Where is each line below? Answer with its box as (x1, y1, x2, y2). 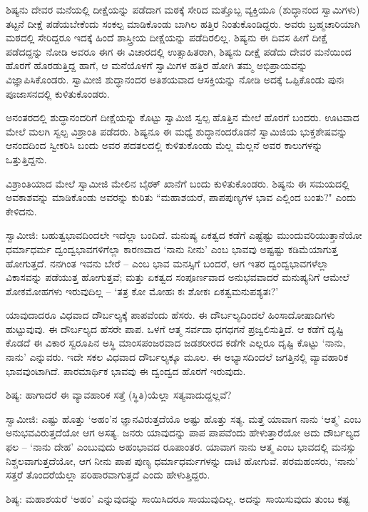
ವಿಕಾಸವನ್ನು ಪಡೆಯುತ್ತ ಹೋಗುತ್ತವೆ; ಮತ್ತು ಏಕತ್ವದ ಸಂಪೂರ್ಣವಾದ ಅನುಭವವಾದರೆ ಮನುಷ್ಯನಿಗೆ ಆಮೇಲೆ (6, 270, 349, 285)
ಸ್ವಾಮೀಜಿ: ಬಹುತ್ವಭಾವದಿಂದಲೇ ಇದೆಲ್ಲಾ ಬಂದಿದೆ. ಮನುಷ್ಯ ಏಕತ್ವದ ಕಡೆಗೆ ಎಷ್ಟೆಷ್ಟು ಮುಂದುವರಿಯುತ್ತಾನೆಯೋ (6, 227, 362, 242)
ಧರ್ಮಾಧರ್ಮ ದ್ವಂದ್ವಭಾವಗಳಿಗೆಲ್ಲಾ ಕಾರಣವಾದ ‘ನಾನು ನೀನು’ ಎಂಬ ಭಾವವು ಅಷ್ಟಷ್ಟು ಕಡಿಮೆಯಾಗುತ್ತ (6, 241, 338, 256)
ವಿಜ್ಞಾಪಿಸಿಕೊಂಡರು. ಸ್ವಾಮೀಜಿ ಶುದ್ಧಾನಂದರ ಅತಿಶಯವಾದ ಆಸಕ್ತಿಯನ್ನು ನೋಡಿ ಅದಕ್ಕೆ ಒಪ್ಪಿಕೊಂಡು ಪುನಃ (6, 71, 344, 86)
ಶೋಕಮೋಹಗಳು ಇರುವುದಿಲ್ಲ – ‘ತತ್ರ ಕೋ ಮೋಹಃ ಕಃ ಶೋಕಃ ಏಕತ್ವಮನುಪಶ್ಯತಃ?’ (6, 283, 279, 298)
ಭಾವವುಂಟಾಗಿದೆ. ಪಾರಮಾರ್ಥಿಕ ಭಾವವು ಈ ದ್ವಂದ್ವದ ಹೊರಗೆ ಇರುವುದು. (6, 363, 246, 378)
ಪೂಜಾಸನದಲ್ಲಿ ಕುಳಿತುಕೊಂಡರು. (6, 86, 110, 101)
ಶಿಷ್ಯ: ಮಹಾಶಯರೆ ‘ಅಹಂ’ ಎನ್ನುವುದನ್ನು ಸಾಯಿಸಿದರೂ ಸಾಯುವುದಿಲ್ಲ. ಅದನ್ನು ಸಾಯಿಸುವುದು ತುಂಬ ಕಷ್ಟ (6, 491, 350, 506)
